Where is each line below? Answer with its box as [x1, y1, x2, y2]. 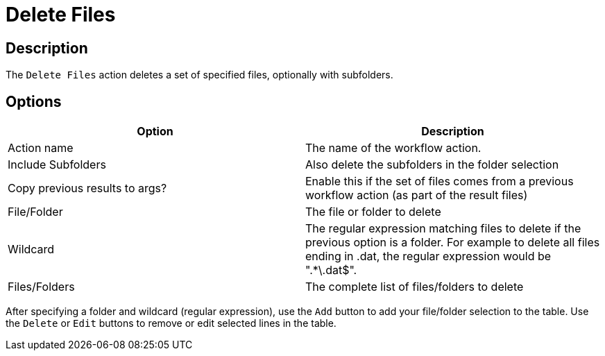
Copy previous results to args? [8, 181, 167, 196]
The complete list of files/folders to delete [305, 280, 524, 294]
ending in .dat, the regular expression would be [305, 249, 552, 264]
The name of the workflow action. [305, 141, 482, 155]
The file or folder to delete [305, 205, 441, 219]
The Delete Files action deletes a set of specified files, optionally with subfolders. [6, 69, 393, 81]
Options [6, 92, 62, 110]
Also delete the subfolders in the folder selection [305, 158, 559, 172]
